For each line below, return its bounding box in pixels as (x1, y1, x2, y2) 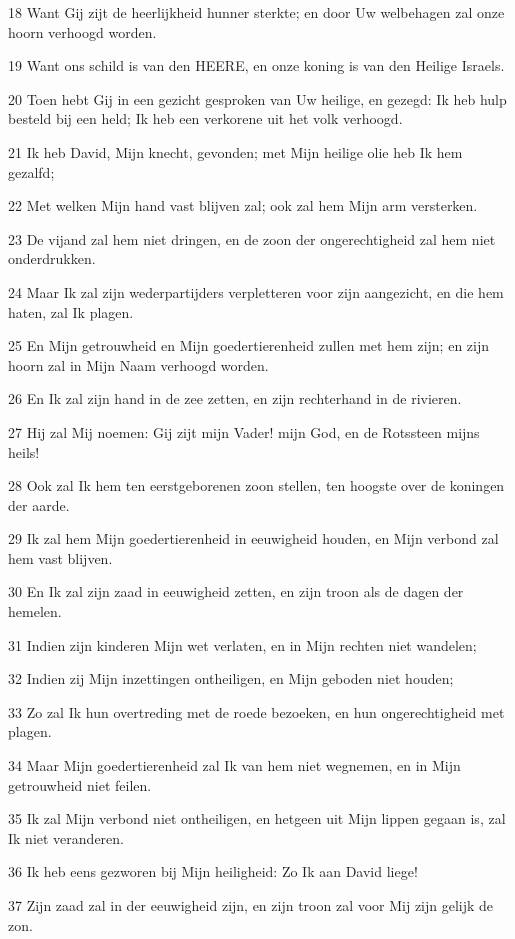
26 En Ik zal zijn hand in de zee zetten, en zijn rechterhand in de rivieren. (8, 388, 462, 409)
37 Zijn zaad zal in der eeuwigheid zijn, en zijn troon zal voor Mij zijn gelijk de (8, 895, 494, 915)
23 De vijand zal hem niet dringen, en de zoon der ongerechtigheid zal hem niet (8, 228, 496, 249)
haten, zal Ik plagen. (8, 301, 134, 322)
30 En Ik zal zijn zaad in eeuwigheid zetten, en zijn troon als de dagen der (8, 581, 464, 602)
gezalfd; (8, 161, 55, 182)
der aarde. (8, 494, 70, 515)
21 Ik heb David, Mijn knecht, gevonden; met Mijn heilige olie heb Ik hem (8, 141, 463, 162)
